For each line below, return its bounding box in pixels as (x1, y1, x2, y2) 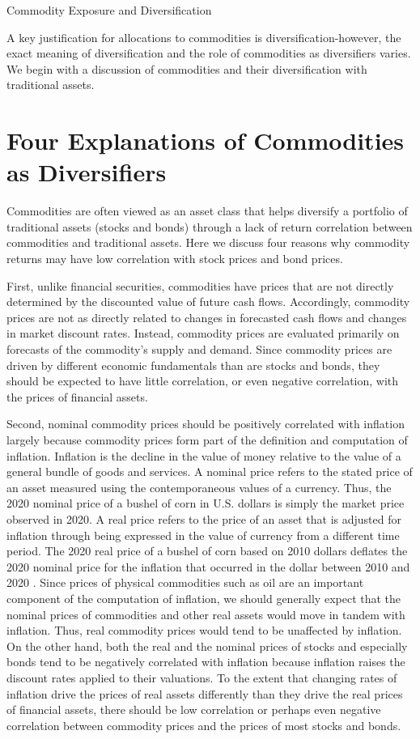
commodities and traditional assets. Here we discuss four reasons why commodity (6, 234, 410, 251)
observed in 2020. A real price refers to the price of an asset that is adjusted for (6, 510, 401, 527)
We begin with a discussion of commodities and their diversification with (6, 60, 367, 77)
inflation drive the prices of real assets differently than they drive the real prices (6, 685, 403, 702)
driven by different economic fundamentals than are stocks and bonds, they (6, 356, 380, 373)
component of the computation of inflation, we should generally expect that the (6, 589, 401, 606)
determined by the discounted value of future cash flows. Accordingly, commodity (6, 293, 410, 310)
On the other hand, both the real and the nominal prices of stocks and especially (6, 637, 408, 654)
